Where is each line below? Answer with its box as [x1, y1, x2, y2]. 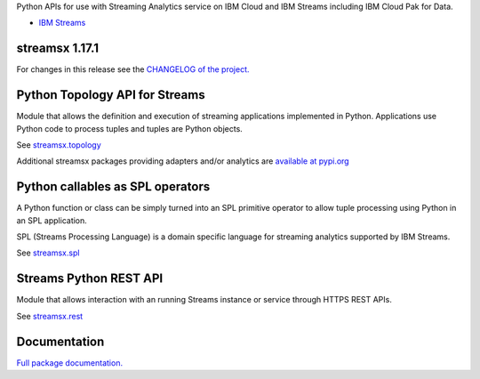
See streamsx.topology [16, 139, 101, 150]
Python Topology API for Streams [16, 87, 205, 102]
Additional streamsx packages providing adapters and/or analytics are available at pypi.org [16, 156, 350, 166]
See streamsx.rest [16, 310, 84, 321]
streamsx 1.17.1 [16, 41, 100, 56]
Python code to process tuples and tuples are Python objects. [16, 123, 244, 133]
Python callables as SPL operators [16, 179, 211, 195]
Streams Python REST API [16, 271, 164, 286]
